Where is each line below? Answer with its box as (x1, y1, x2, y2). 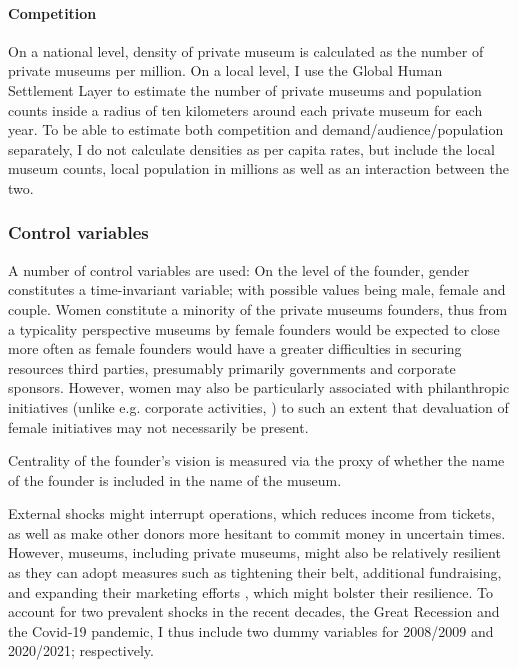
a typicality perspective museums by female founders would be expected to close (8, 318, 500, 339)
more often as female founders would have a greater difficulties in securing (8, 338, 462, 359)
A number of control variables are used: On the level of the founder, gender (8, 259, 470, 280)
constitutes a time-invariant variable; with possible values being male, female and (8, 279, 506, 300)
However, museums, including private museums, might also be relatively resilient (8, 542, 501, 563)
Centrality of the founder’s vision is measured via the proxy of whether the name (8, 450, 505, 471)
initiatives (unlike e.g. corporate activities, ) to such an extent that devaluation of (8, 396, 509, 417)
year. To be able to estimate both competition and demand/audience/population (8, 119, 504, 140)
